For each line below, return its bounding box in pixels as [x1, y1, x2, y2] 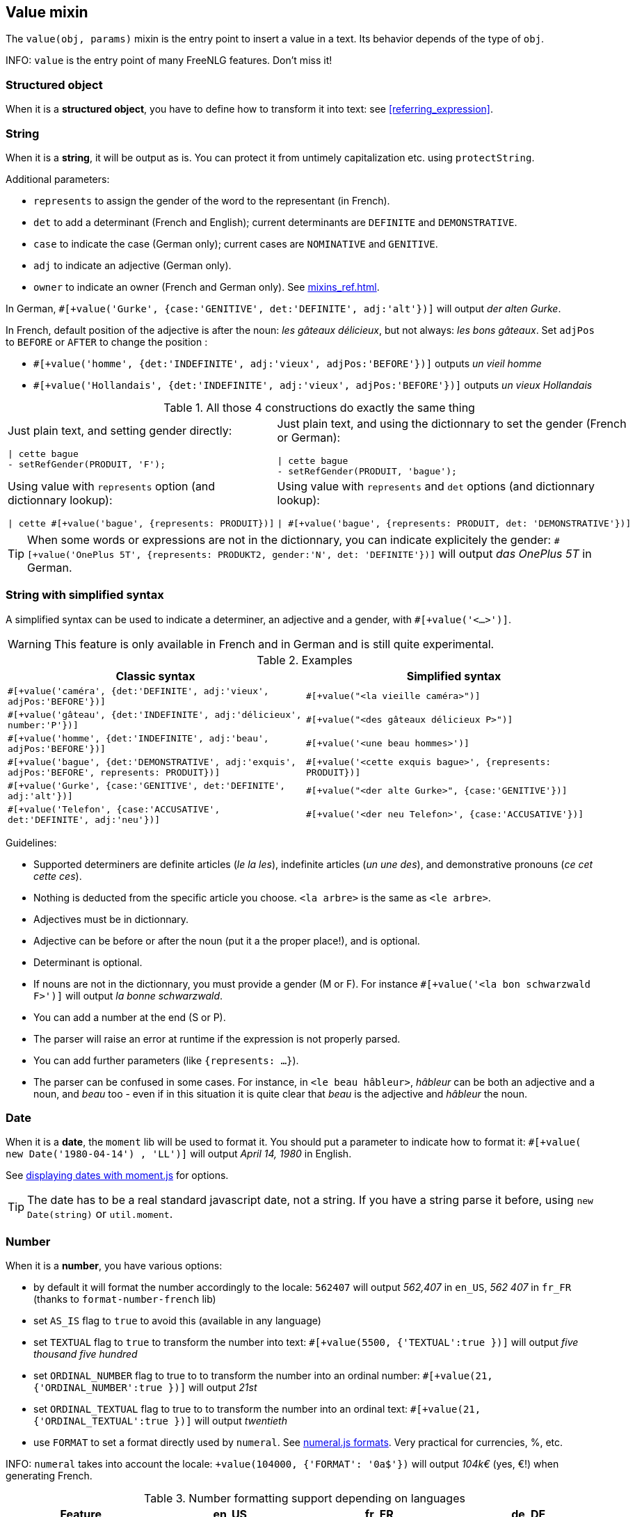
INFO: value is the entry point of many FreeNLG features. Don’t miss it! [6, 54, 332, 67]
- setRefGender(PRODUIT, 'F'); [8, 458, 166, 469]
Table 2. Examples [257, 652, 353, 667]
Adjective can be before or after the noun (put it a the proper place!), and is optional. [33, 934, 420, 947]
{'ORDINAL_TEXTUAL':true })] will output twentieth [33, 1415, 287, 1427]
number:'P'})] [8, 719, 79, 730]
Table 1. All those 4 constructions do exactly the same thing [163, 400, 475, 415]
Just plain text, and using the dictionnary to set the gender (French [277, 416, 627, 431]
